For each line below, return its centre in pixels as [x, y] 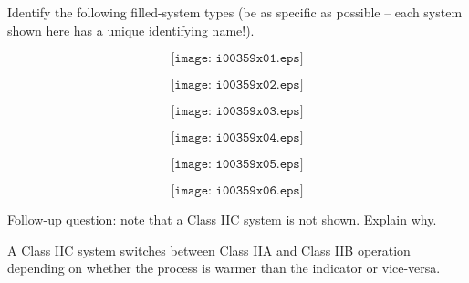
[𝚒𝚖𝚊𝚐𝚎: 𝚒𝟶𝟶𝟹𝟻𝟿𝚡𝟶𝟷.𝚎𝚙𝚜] [237, 59]
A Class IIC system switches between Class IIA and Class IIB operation [209, 250]
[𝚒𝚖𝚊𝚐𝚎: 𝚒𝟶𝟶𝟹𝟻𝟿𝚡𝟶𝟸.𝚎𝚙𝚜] [237, 85]
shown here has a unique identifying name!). [131, 30]
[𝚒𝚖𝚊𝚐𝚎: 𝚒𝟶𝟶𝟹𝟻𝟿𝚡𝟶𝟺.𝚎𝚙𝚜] [237, 138]
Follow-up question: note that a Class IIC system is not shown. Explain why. [222, 220]
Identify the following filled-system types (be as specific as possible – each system [235, 12]
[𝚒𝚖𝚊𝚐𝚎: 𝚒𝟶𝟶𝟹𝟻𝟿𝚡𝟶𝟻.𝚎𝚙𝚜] [237, 165]
